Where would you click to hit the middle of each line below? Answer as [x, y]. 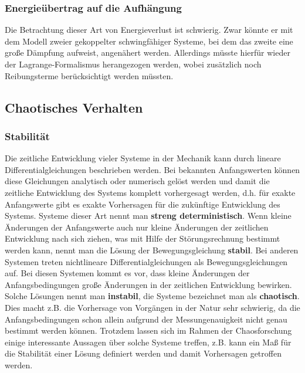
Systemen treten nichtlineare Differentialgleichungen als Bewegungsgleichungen [146, 261]
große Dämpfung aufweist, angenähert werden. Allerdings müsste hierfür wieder [148, 52]
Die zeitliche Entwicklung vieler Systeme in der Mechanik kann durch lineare [143, 158]
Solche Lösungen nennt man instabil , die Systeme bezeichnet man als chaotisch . [152, 296]
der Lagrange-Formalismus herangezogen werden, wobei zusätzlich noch [133, 64]
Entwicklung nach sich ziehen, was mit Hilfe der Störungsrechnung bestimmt [143, 238]
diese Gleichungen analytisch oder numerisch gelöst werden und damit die [137, 181]
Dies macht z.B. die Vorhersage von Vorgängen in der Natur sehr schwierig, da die [152, 307]
